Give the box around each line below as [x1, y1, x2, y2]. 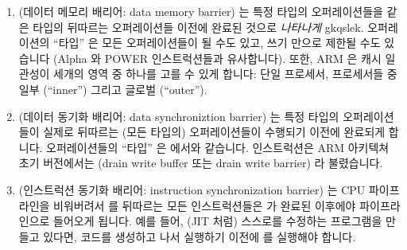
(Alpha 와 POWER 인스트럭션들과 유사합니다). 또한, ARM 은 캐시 [53, 49, 382, 66]
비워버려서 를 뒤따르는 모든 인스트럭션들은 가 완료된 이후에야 [53, 197, 356, 213]
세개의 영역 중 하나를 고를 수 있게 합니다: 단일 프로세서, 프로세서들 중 [53, 65, 397, 82]
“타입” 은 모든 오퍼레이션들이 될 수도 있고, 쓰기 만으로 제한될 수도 [53, 34, 381, 51]
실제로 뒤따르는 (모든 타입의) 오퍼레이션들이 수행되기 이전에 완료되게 [43, 123, 386, 140]
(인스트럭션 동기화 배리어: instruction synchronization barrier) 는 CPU [18, 181, 366, 197]
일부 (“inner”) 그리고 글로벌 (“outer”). [18, 80, 207, 97]
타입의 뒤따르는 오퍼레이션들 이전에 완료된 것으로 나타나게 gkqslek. [33, 18, 364, 35]
